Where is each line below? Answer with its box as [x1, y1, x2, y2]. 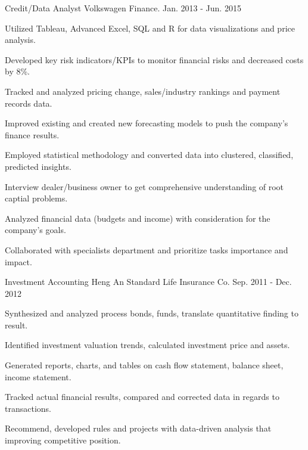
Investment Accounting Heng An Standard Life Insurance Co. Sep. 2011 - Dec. [5, 275, 292, 288]
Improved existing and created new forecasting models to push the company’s [5, 117, 288, 129]
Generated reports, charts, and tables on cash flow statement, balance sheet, [5, 359, 284, 371]
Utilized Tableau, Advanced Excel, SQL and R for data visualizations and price [5, 21, 295, 34]
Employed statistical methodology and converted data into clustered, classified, [5, 148, 294, 161]
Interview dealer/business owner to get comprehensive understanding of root [5, 180, 284, 193]
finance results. [5, 128, 60, 141]
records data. [5, 97, 52, 109]
